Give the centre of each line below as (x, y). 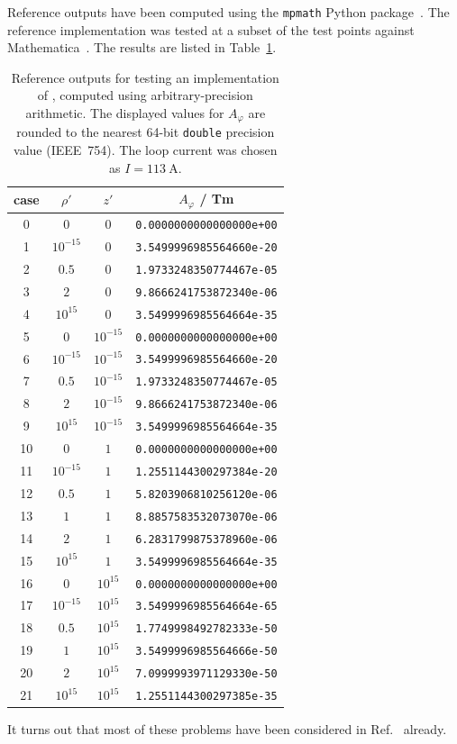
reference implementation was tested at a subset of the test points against (211, 29)
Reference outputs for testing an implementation (145, 77)
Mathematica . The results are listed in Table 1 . (142, 47)
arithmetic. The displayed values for (125, 113)
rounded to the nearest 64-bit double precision (146, 132)
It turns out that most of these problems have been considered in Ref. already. (227, 729)
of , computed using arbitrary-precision (145, 95)
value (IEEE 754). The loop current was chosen (146, 150)
